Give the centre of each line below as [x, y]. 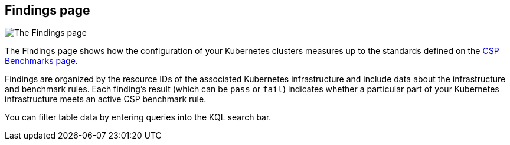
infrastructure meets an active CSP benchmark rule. [106, 99]
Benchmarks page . [41, 61]
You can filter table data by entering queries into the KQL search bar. [138, 117]
